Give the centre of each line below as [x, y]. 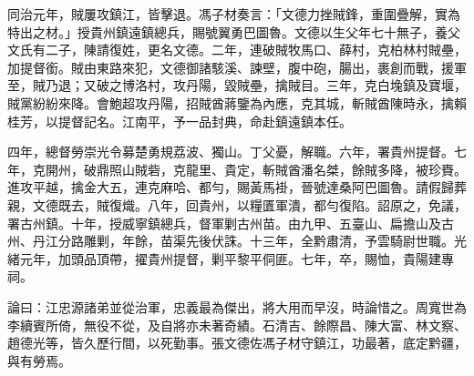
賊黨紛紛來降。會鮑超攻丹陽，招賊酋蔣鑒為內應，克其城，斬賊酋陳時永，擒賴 [237, 102]
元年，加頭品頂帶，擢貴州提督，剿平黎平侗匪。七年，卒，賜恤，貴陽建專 [237, 258]
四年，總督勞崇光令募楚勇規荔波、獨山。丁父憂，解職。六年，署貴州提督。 [231, 152]
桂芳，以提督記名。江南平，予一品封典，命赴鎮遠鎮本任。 [180, 121]
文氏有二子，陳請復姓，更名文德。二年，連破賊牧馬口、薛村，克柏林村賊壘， [237, 50]
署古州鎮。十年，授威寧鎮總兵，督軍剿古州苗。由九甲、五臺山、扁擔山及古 [231, 223]
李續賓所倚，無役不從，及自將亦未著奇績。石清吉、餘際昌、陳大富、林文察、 [237, 325]
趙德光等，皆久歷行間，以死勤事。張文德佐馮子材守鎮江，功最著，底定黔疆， [237, 343]
